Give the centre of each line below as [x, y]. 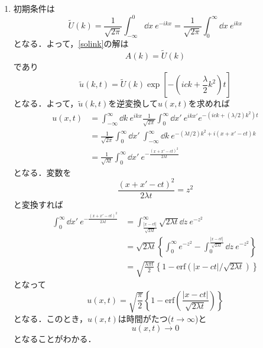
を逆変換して [133, 103]
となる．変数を [42, 172]
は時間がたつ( [145, 318]
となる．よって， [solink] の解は [71, 43]
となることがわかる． [55, 339]
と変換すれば [38, 204]
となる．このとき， [50, 318]
